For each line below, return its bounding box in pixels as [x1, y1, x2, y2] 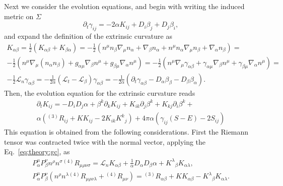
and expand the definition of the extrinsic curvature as [4, 30, 172, 41]
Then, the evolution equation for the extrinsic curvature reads [4, 87, 195, 98]
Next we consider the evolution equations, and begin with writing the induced [4, 1, 245, 11]
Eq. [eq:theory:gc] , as [4, 146, 70, 157]
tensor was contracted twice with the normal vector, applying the [4, 136, 206, 147]
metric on [4, 11, 34, 21]
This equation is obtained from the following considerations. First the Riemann [4, 127, 249, 137]
